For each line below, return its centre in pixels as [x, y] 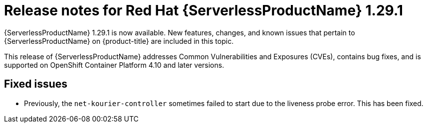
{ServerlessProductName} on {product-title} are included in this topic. [119, 41]
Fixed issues [36, 84]
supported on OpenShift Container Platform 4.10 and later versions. [114, 65]
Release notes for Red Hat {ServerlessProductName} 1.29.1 [204, 10]
